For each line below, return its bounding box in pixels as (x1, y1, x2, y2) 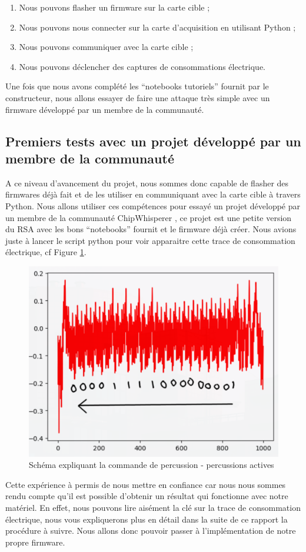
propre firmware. (5, 536, 65, 548)
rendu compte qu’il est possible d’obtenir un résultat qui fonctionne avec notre (5, 490, 288, 502)
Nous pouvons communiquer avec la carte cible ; (19, 41, 194, 53)
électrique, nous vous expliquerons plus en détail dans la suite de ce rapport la (5, 513, 288, 525)
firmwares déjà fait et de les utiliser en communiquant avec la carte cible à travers (5, 188, 301, 200)
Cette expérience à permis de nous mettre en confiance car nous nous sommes (5, 478, 286, 490)
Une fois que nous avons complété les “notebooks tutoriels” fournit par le (5, 80, 269, 92)
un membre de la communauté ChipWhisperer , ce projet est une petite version (5, 211, 292, 223)
